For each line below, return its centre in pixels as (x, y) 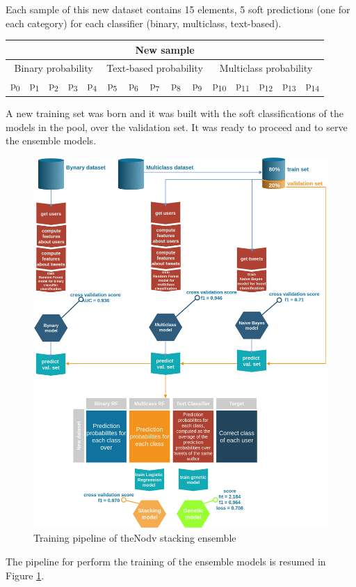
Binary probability (54, 67)
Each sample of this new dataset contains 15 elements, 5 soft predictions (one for (178, 9)
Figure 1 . (25, 575)
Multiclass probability (266, 67)
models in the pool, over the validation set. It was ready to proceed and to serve (177, 127)
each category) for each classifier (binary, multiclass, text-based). (144, 23)
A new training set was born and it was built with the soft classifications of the (175, 113)
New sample (165, 49)
